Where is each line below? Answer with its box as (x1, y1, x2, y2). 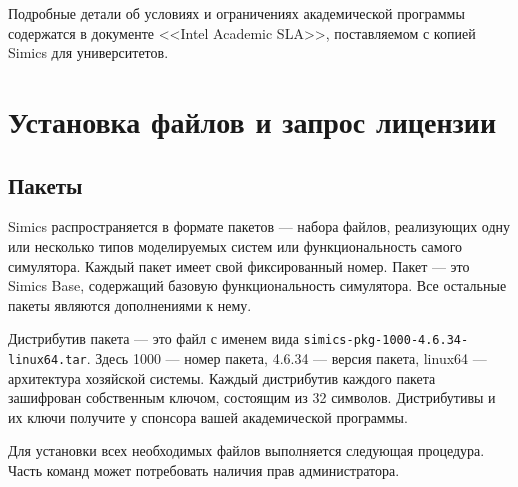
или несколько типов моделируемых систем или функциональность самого (8, 235, 463, 256)
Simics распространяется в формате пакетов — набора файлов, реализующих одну (8, 216, 511, 237)
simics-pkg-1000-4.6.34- (303, 333, 469, 348)
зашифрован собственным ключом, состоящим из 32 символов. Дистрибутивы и (8, 387, 496, 408)
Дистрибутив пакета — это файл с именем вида (8, 328, 299, 349)
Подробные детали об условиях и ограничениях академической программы (8, 3, 465, 23)
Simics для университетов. (8, 42, 169, 63)
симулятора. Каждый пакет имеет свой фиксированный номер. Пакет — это (8, 255, 470, 276)
